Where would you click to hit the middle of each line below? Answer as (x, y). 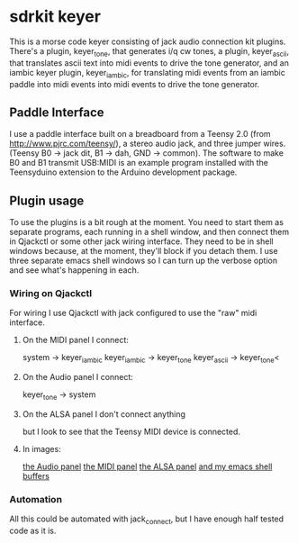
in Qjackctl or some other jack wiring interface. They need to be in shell (141, 241)
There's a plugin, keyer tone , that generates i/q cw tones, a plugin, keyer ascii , (149, 52)
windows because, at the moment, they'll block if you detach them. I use (144, 251)
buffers (36, 476)
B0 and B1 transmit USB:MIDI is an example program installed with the (139, 163)
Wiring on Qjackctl (51, 294)
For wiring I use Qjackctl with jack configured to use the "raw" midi (133, 313)
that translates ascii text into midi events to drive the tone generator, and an (149, 63)
